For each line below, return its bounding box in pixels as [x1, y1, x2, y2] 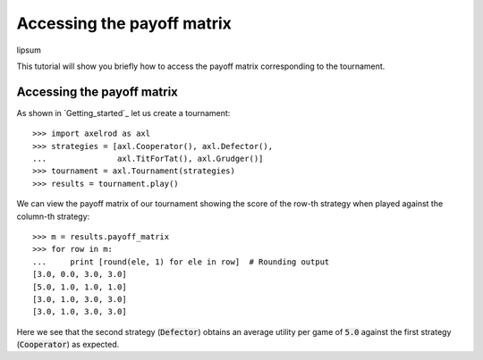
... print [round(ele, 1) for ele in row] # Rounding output [32, 256, 330, 267]
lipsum [16, 45, 42, 55]
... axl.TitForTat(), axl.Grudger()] [32, 154, 264, 164]
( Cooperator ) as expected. [16, 339, 120, 350]
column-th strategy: [16, 211, 90, 222]
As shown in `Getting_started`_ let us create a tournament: [16, 107, 231, 118]
